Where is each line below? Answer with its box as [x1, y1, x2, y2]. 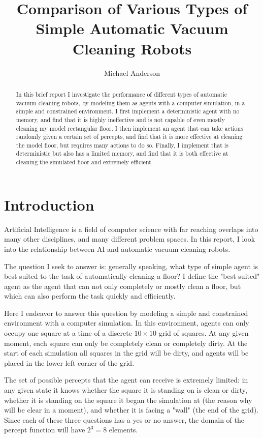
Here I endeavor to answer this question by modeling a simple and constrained [4, 307, 248, 318]
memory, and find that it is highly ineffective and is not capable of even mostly [16, 115, 225, 124]
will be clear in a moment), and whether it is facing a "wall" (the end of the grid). [4, 404, 259, 415]
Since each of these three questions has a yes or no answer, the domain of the [4, 414, 245, 425]
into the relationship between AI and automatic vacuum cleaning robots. [4, 243, 231, 254]
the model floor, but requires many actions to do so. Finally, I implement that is [16, 140, 228, 149]
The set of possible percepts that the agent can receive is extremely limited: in [4, 374, 248, 385]
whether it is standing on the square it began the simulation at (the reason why [4, 394, 252, 405]
